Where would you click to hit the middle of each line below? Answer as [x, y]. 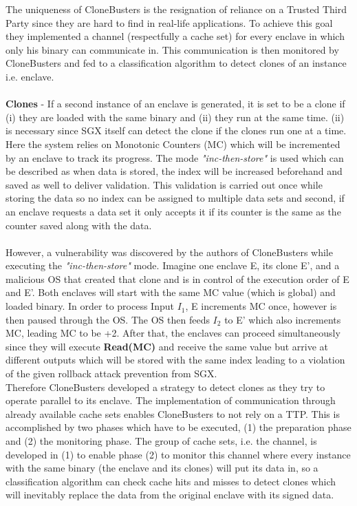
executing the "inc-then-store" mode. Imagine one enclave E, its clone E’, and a [173, 265]
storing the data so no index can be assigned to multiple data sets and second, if [175, 198]
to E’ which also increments [283, 319]
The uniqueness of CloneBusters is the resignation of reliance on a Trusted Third [176, 9]
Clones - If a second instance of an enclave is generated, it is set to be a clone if [175, 104]
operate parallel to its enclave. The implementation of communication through [171, 400]
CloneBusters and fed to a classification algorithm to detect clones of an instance [176, 63]
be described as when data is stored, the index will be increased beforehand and [174, 171]
